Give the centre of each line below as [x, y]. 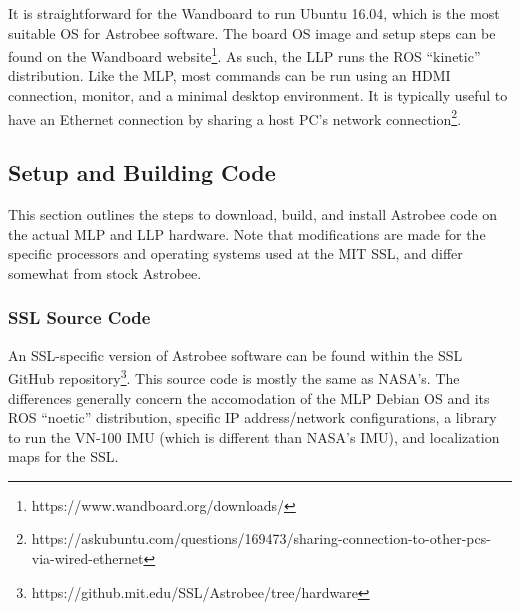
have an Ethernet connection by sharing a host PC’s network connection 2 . [235, 117]
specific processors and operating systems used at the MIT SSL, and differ [235, 253]
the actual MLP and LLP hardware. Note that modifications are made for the [247, 233]
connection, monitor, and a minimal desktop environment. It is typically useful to [258, 95]
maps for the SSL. [63, 456]
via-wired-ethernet [87, 558]
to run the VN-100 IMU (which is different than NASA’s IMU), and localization [254, 436]
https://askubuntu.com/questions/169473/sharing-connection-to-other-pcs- [261, 538]
